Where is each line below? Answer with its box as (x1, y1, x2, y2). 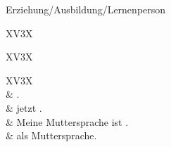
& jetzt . (6, 100, 42, 115)
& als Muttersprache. (6, 128, 97, 143)
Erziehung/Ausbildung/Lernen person (6, 2, 166, 16)
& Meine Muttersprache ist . (6, 114, 129, 129)
